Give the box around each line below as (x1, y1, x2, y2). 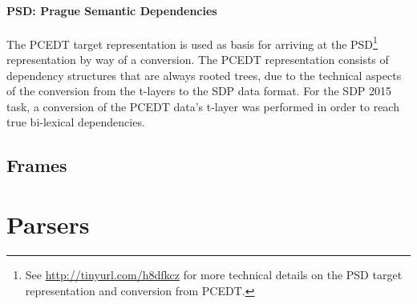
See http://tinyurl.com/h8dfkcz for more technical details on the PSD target (25, 266, 403, 282)
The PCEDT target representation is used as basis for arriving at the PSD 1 (6, 33, 378, 52)
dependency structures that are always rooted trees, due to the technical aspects (6, 66, 402, 83)
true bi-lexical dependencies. (6, 114, 145, 130)
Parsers (6, 207, 90, 240)
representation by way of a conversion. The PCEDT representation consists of (6, 51, 389, 68)
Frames (6, 153, 67, 178)
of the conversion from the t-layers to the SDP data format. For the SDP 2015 (6, 82, 392, 99)
